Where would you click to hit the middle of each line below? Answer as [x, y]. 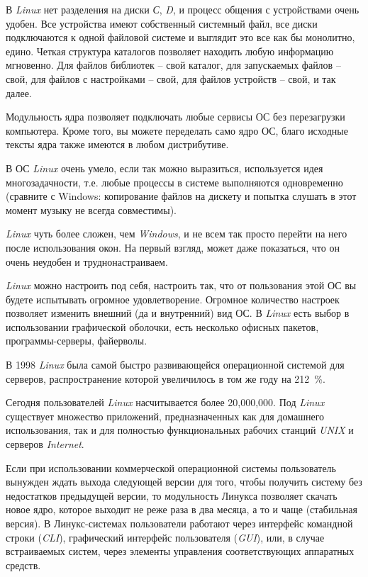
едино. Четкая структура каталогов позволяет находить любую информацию [170, 51]
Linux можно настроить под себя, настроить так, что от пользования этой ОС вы [181, 285]
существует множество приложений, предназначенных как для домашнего [165, 416]
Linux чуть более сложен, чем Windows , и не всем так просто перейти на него [177, 234]
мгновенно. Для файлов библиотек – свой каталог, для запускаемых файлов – [173, 65]
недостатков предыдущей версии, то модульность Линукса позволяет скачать [172, 495]
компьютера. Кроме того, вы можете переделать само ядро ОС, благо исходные [177, 130]
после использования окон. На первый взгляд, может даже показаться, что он [173, 247]
